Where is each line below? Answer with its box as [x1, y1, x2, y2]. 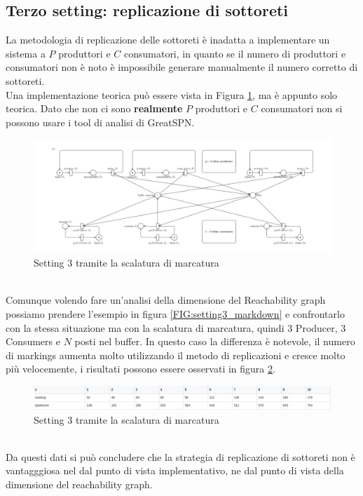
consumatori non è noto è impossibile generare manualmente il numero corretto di [6, 60, 358, 74]
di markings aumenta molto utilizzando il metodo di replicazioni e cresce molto [6, 347, 345, 362]
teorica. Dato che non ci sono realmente [6, 101, 183, 116]
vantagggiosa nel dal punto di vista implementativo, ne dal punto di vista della [6, 463, 344, 478]
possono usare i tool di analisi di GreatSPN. [6, 114, 195, 129]
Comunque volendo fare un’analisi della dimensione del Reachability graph [6, 293, 326, 307]
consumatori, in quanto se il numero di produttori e [123, 46, 346, 60]
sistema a [6, 46, 46, 60]
